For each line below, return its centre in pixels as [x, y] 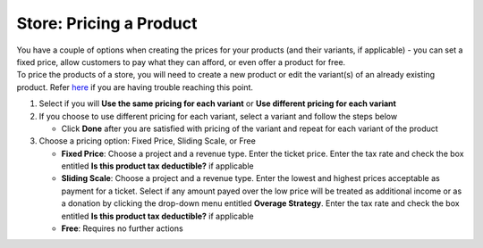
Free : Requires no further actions [122, 228]
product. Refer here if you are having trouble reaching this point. [135, 87]
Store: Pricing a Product [107, 23]
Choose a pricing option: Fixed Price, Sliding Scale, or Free [148, 141]
